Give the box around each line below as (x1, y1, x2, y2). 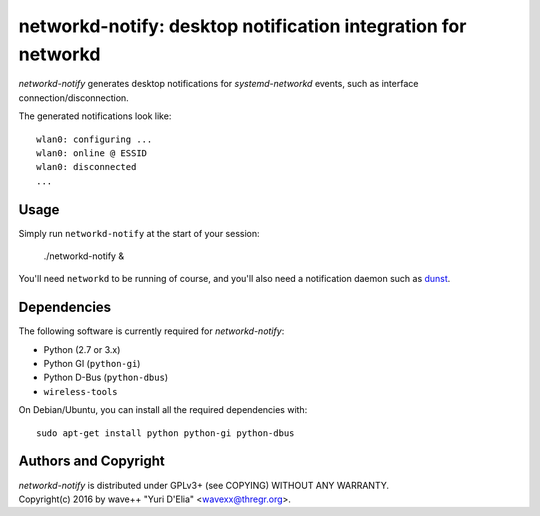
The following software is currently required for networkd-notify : (18, 325, 285, 337)
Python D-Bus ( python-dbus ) (43, 371, 169, 384)
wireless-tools (43, 386, 119, 397)
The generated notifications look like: (18, 110, 172, 122)
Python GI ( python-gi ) (43, 358, 141, 370)
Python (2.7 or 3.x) (43, 343, 121, 355)
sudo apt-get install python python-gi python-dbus (36, 427, 295, 439)
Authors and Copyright (18, 453, 165, 470)
